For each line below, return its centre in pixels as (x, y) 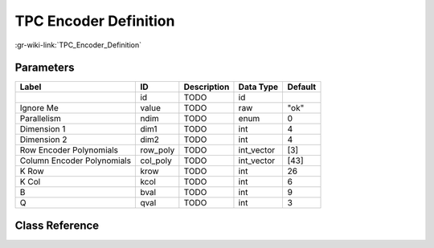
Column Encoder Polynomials (76, 161)
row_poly (158, 150)
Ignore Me (39, 108)
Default (302, 87)
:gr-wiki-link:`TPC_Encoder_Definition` (78, 45)
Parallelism (41, 119)
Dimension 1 (43, 129)
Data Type (258, 87)
